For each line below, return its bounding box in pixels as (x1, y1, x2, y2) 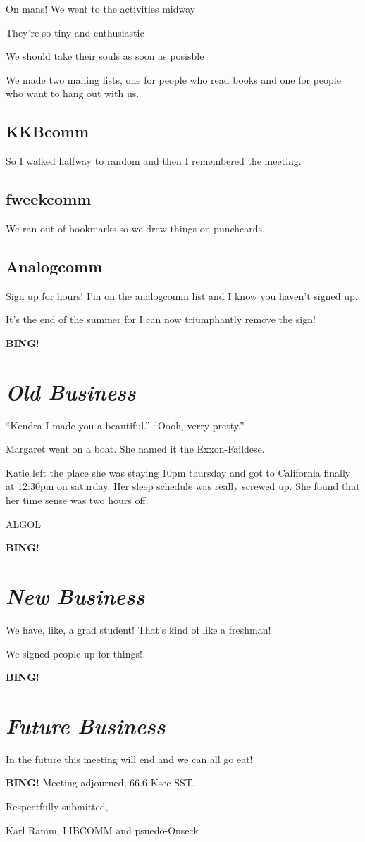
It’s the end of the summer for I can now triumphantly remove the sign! (6, 312, 316, 327)
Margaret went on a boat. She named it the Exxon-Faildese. (6, 441, 265, 456)
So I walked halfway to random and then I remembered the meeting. (6, 153, 302, 168)
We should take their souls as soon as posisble (6, 49, 204, 63)
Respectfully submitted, (6, 799, 109, 814)
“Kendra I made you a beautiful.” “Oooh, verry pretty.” (6, 417, 245, 432)
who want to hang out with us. (6, 86, 140, 101)
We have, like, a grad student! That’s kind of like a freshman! (6, 622, 271, 636)
